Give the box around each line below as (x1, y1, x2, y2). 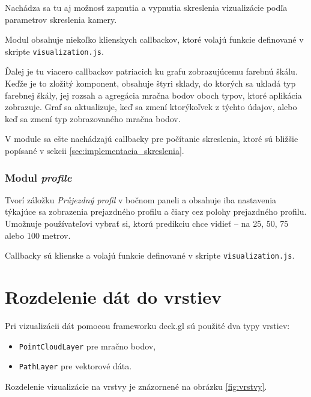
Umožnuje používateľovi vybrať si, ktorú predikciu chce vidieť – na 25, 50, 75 (5, 217, 289, 229)
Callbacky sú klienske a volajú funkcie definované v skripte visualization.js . (5, 249, 295, 262)
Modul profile (5, 170, 72, 185)
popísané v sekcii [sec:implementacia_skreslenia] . (5, 144, 184, 156)
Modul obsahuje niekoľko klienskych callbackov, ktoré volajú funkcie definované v (5, 33, 304, 46)
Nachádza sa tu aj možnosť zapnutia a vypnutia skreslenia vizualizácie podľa (5, 1, 288, 13)
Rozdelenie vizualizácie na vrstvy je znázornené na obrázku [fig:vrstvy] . (5, 380, 267, 392)
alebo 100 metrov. (5, 229, 71, 241)
